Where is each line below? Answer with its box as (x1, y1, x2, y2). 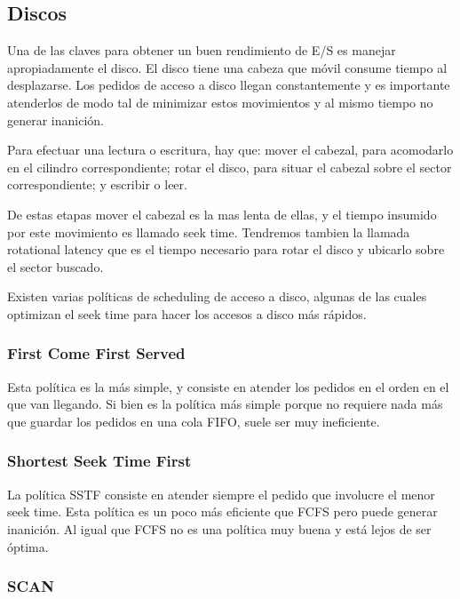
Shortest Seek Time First (7, 450, 192, 472)
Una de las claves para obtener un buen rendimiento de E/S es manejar (7, 41, 396, 60)
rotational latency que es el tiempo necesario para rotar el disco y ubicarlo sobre (7, 240, 445, 259)
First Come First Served (7, 342, 186, 364)
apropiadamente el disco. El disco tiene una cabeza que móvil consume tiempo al (7, 58, 448, 76)
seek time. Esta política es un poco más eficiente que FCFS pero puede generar (7, 502, 438, 521)
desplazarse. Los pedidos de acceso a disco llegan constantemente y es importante (7, 76, 450, 94)
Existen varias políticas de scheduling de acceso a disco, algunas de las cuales (7, 287, 427, 306)
